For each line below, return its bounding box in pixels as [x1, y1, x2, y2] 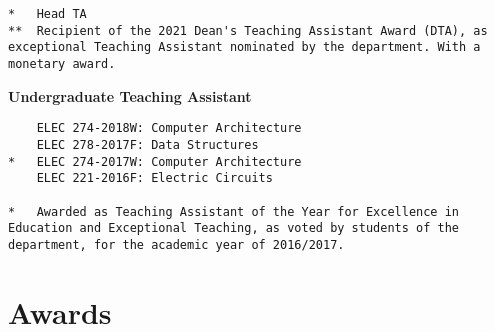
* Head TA [8, 7, 87, 21]
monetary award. [8, 56, 116, 71]
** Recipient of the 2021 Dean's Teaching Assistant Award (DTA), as [8, 23, 488, 38]
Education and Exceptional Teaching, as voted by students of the [8, 221, 460, 236]
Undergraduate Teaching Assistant [8, 85, 252, 106]
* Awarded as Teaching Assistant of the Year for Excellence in [8, 204, 460, 219]
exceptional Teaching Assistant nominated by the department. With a [8, 40, 481, 55]
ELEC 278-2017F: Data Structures [36, 137, 259, 152]
